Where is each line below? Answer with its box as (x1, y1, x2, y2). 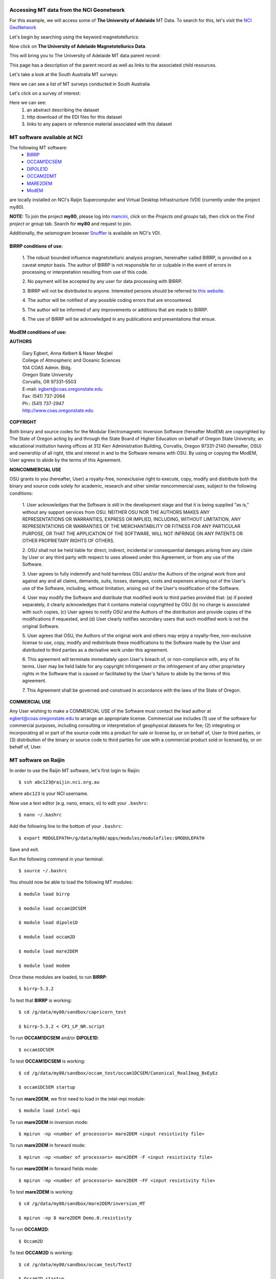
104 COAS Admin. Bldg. (22, 364, 72, 370)
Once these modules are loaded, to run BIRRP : (9, 974, 107, 980)
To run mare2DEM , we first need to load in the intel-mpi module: (9, 1095, 146, 1102)
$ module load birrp (18, 891, 70, 897)
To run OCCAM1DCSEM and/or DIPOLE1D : (9, 1035, 99, 1041)
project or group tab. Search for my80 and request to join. (9, 220, 132, 227)
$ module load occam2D (18, 934, 76, 940)
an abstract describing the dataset (27, 106, 99, 113)
